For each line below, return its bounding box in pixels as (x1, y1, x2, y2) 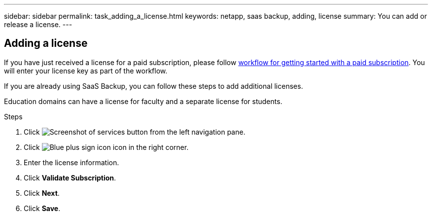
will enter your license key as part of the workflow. (4, 66, 168, 75)
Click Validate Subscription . (24, 173, 116, 182)
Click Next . (24, 188, 60, 197)
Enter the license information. (24, 158, 119, 167)
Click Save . (24, 204, 61, 213)
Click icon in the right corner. (24, 143, 189, 151)
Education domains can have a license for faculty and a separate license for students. (4, 97, 283, 106)
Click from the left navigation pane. (24, 127, 246, 136)
